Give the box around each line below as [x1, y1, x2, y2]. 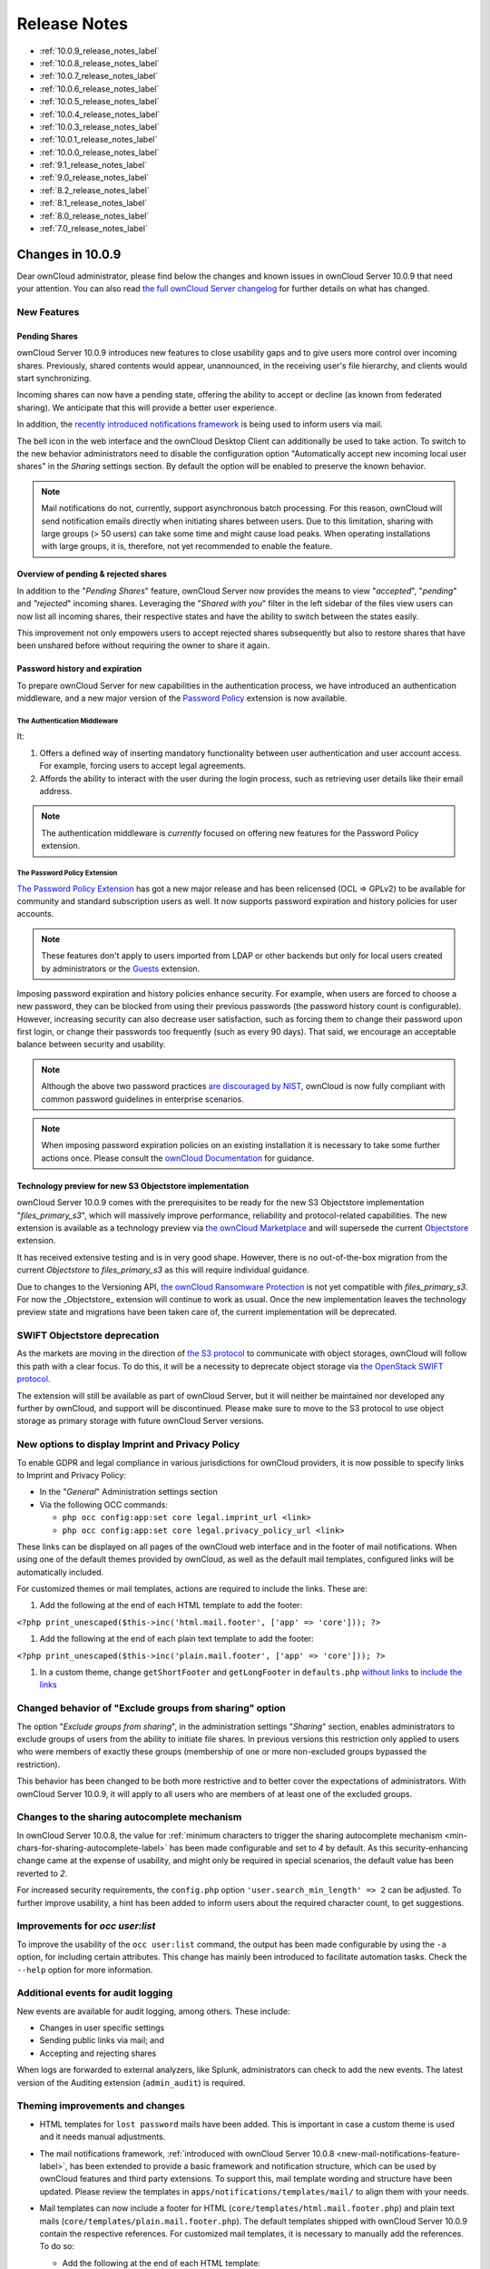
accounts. [16, 909, 54, 919]
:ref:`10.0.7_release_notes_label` [39, 71, 159, 82]
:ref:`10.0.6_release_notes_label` [39, 83, 160, 94]
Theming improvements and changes [16, 2099, 185, 2112]
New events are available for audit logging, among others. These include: [16, 2006, 290, 2017]
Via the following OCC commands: [39, 1498, 168, 1510]
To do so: [39, 2241, 74, 2252]
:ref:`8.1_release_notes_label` [39, 198, 148, 209]
